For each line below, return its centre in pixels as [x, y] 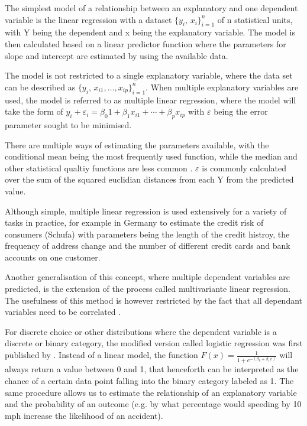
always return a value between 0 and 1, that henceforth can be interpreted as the [152, 369]
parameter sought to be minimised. [68, 124]
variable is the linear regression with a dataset [88, 19]
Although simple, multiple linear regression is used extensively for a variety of [146, 211]
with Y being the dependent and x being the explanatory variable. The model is [150, 32]
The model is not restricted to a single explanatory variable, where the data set [149, 75]
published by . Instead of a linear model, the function [101, 355]
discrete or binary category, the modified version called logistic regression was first [154, 343]
